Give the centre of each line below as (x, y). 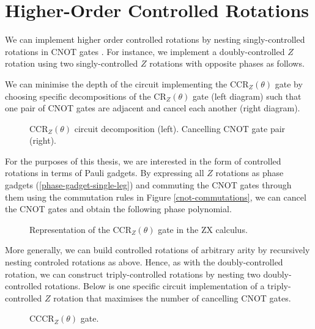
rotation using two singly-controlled (72, 63)
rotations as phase (250, 173)
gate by (289, 83)
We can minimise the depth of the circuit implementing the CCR (127, 83)
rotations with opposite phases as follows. (227, 63)
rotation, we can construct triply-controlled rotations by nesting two (133, 274)
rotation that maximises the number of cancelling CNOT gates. (172, 298)
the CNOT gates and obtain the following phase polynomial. (118, 209)
